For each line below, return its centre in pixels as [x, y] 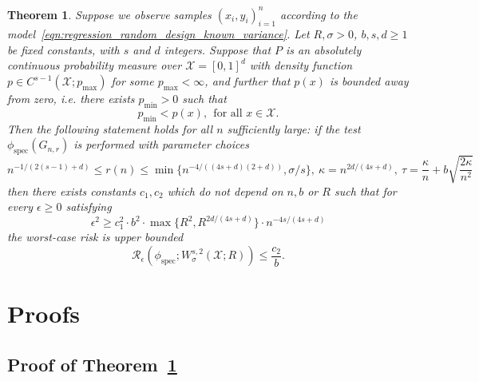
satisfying [89, 206]
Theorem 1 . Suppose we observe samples [109, 14]
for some [133, 81]
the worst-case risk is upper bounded [95, 237]
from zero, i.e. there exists [71, 99]
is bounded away [369, 81]
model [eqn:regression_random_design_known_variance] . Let [158, 34]
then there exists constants [71, 190]
